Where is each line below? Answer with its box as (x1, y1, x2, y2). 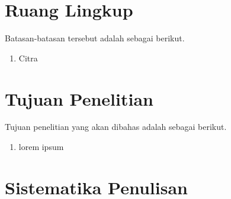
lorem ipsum (18, 141, 64, 153)
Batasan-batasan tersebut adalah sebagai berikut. (5, 32, 185, 44)
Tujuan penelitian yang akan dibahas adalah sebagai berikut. (5, 120, 227, 133)
